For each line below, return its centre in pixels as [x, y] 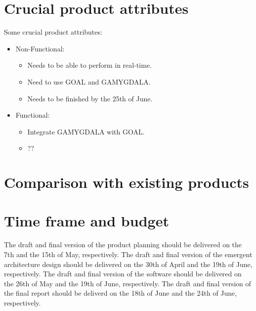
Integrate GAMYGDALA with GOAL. [86, 131]
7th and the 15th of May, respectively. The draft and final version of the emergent [128, 254]
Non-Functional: [40, 48]
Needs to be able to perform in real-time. [89, 65]
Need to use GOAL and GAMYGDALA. [89, 81]
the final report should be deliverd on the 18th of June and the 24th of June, [121, 293]
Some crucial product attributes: [53, 32]
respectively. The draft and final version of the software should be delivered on [123, 274]
